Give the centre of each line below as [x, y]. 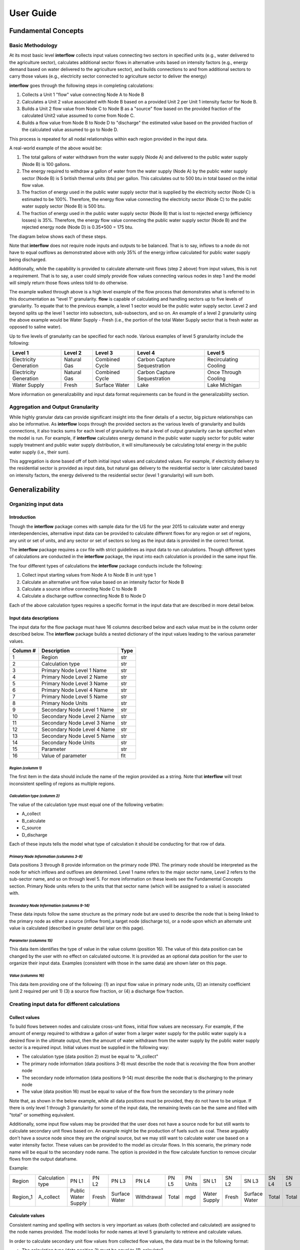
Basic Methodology [33, 45]
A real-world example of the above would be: [56, 148]
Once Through [224, 372]
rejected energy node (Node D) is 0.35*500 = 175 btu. [77, 227]
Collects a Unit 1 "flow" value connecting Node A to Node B [83, 94]
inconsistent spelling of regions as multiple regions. [62, 783]
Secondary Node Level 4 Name [78, 729]
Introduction [22, 517]
